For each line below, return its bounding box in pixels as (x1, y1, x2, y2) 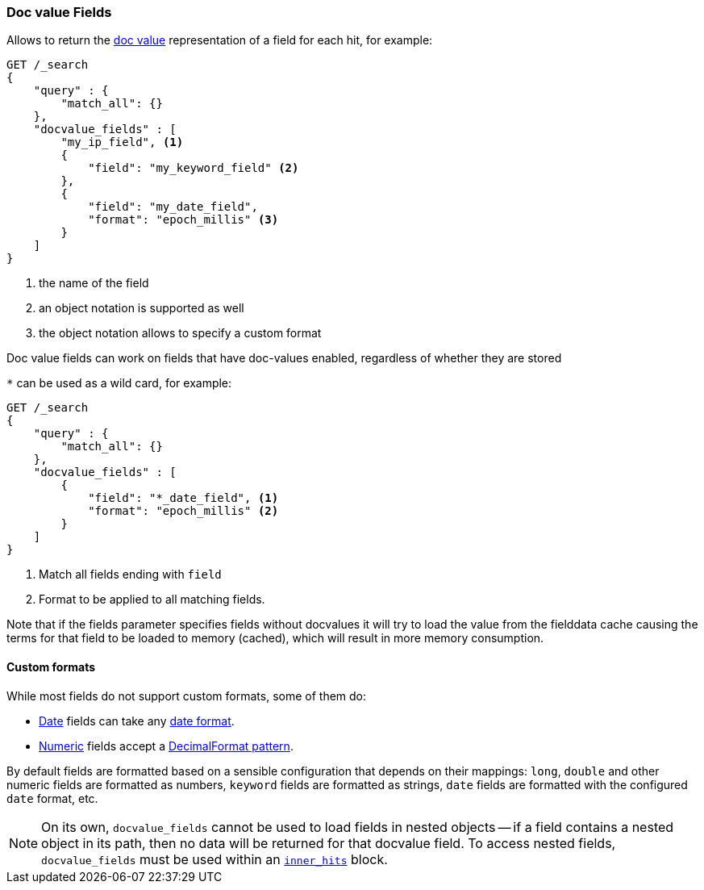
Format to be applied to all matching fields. (39, 592, 265, 607)
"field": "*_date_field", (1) (88, 491, 279, 505)
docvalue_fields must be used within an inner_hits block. (41, 850, 388, 867)
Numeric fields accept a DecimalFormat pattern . (39, 738, 294, 753)
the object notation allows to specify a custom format (39, 326, 322, 341)
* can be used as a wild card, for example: (6, 376, 232, 391)
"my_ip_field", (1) (60, 136, 184, 149)
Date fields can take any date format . (39, 713, 235, 728)
